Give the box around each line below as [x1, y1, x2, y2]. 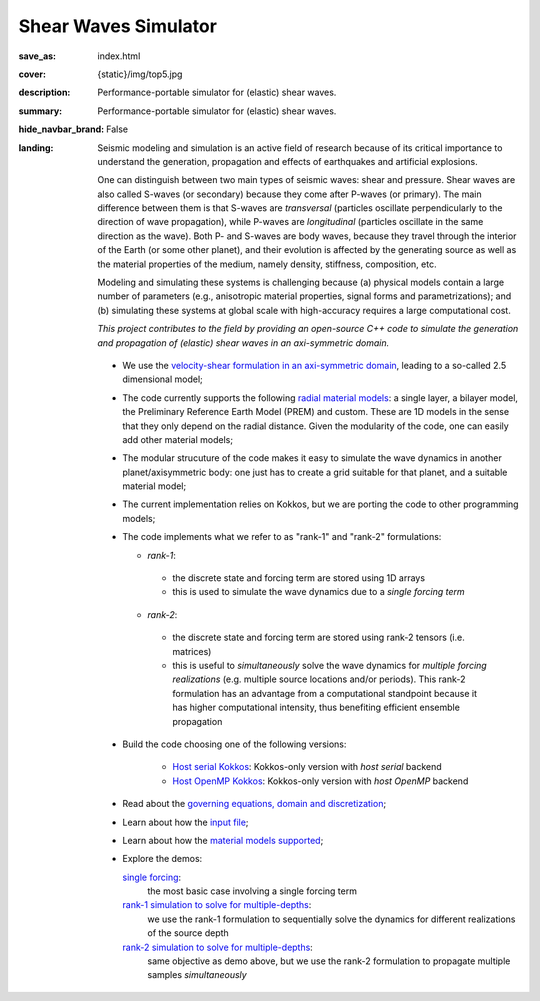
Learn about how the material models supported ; [122, 834, 324, 846]
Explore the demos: [122, 853, 203, 865]
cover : [18, 68, 47, 80]
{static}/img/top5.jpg [97, 68, 183, 80]
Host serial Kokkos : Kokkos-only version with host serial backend [172, 761, 442, 773]
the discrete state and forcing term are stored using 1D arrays [172, 572, 425, 584]
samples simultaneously [147, 969, 247, 981]
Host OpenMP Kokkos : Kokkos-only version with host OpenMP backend [172, 775, 469, 787]
